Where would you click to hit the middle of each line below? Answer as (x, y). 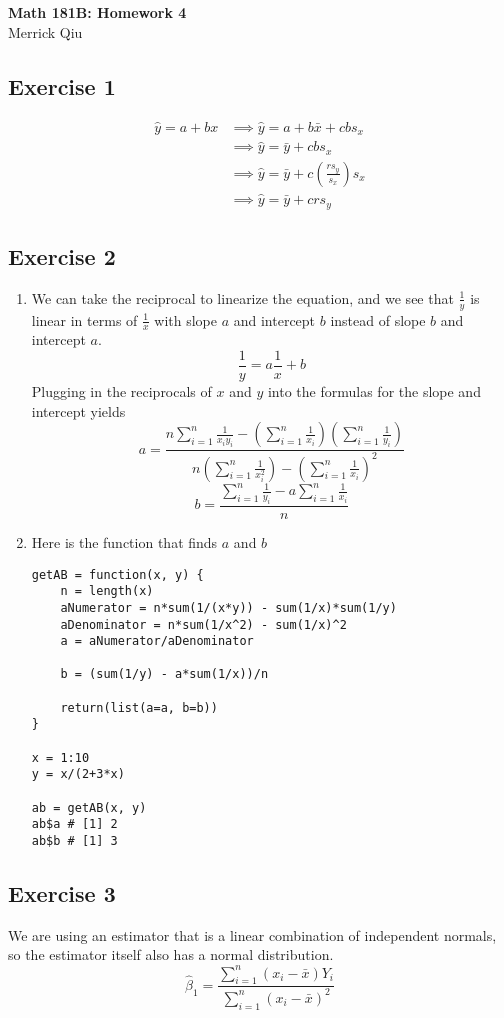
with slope (185, 319)
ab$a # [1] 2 (74, 824)
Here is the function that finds (124, 541)
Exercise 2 (62, 255)
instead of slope (378, 319)
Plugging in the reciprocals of (121, 391)
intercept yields (78, 410)
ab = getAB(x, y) (89, 807)
